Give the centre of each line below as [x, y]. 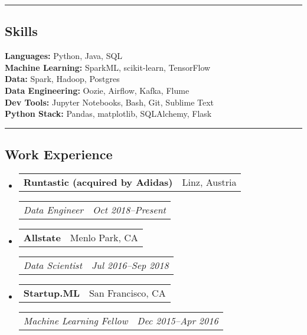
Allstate [42, 237]
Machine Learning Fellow [76, 320]
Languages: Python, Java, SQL [64, 56]
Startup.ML [51, 293]
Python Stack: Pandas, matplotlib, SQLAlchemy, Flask [108, 114]
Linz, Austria [209, 182]
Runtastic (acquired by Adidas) [98, 182]
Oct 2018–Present [129, 209]
